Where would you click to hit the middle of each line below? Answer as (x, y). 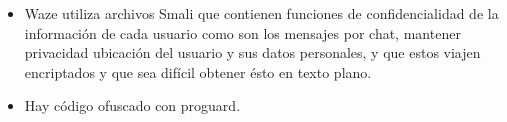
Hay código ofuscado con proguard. (132, 105)
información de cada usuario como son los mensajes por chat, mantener (242, 32)
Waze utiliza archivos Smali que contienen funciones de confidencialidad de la (261, 13)
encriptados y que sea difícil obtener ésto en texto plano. (198, 71)
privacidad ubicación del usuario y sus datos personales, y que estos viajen (252, 52)
